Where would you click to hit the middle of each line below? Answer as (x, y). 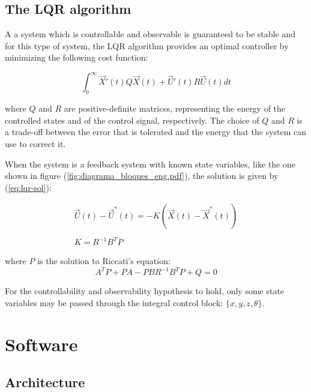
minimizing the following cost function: (77, 57)
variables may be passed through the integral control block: (114, 302)
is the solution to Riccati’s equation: (104, 261)
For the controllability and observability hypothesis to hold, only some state (145, 291)
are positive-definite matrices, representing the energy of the (175, 108)
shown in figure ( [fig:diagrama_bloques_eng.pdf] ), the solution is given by (142, 176)
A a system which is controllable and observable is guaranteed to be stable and (150, 34)
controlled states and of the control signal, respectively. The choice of (132, 120)
